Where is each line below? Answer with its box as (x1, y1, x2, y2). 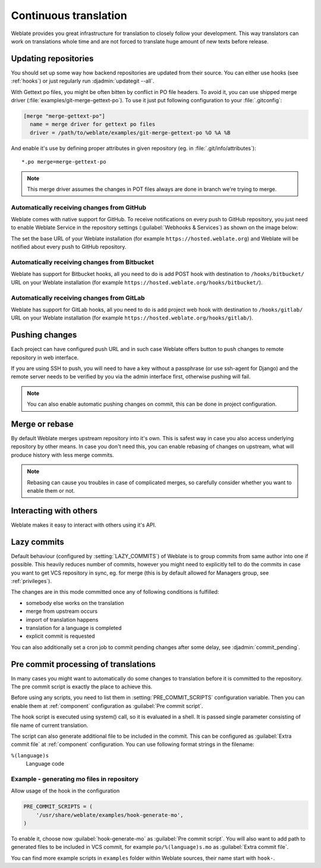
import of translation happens (26, 616, 99, 623)
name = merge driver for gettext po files (30, 121, 156, 128)
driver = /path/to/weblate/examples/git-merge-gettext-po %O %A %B (30, 129, 231, 136)
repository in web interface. (11, 354, 79, 361)
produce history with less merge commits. (11, 451, 114, 458)
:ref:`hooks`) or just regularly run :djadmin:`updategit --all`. (11, 77, 155, 84)
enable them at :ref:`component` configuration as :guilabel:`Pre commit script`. (11, 702, 203, 709)
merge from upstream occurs (26, 607, 98, 615)
